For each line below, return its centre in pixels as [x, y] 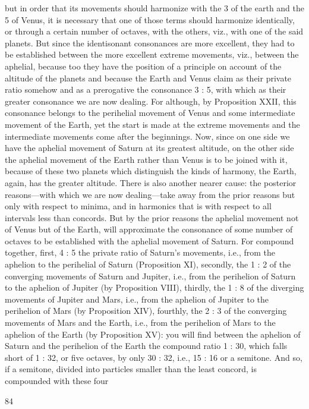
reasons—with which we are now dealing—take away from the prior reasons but [150, 194]
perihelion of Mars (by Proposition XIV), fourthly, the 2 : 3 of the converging [146, 311]
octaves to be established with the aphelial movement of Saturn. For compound [149, 240]
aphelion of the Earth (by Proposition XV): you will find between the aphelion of [153, 334]
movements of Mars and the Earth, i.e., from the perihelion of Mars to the [140, 323]
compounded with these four [57, 380]
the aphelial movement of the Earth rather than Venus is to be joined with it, [146, 159]
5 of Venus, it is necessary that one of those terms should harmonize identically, [150, 19]
